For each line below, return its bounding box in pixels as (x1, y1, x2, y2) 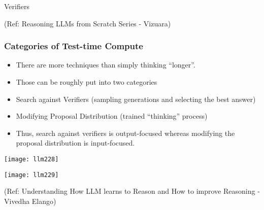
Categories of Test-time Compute (4, 40, 143, 52)
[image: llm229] (4, 171, 59, 179)
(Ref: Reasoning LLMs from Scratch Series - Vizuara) (4, 18, 171, 28)
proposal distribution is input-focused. (16, 137, 135, 148)
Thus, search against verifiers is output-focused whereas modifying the (16, 127, 235, 138)
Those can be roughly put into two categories (16, 76, 157, 87)
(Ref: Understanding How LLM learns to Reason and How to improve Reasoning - (4, 186, 260, 196)
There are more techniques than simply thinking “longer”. (16, 59, 195, 70)
